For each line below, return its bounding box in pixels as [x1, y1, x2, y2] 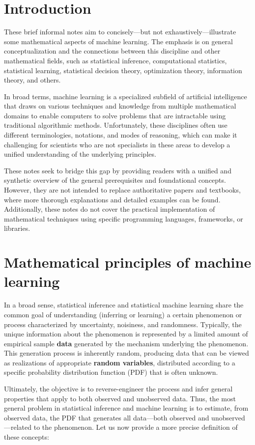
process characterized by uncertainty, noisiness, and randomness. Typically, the [4, 319, 242, 329]
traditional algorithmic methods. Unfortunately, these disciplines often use [4, 120, 227, 130]
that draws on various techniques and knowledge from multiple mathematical [4, 101, 236, 111]
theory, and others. [4, 75, 61, 85]
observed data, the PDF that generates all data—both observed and [4, 412, 209, 422]
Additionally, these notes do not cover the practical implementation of [4, 204, 215, 214]
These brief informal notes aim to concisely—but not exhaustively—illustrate [4, 27, 236, 37]
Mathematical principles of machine [4, 252, 252, 272]
